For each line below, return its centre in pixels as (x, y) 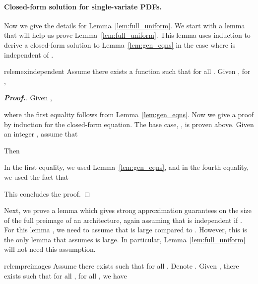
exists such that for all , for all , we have (65, 275)
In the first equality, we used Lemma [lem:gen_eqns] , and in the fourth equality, (127, 167)
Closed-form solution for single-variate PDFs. (83, 6)
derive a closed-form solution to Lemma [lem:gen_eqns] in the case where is (120, 44)
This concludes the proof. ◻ (47, 193)
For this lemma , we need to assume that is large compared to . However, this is (126, 230)
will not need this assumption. (50, 249)
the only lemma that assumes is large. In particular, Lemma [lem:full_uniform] (125, 239)
